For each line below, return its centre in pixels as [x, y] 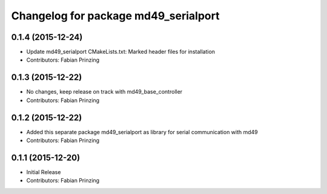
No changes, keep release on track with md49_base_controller [104, 92]
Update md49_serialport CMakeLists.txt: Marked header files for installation [121, 52]
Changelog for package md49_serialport [115, 16]
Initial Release [44, 172]
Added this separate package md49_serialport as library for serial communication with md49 [142, 132]
